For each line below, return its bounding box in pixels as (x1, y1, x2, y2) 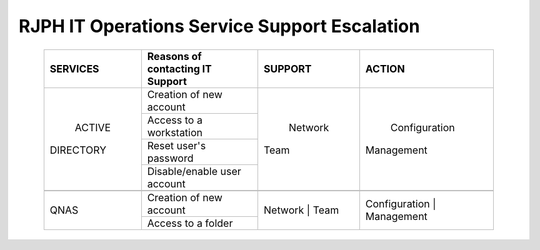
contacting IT (146, 61, 212, 75)
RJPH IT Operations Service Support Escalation (18, 15, 420, 37)
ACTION (365, 61, 405, 75)
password (146, 151, 194, 165)
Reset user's (146, 138, 207, 152)
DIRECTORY (49, 143, 107, 157)
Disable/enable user (146, 164, 242, 178)
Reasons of (146, 49, 202, 63)
